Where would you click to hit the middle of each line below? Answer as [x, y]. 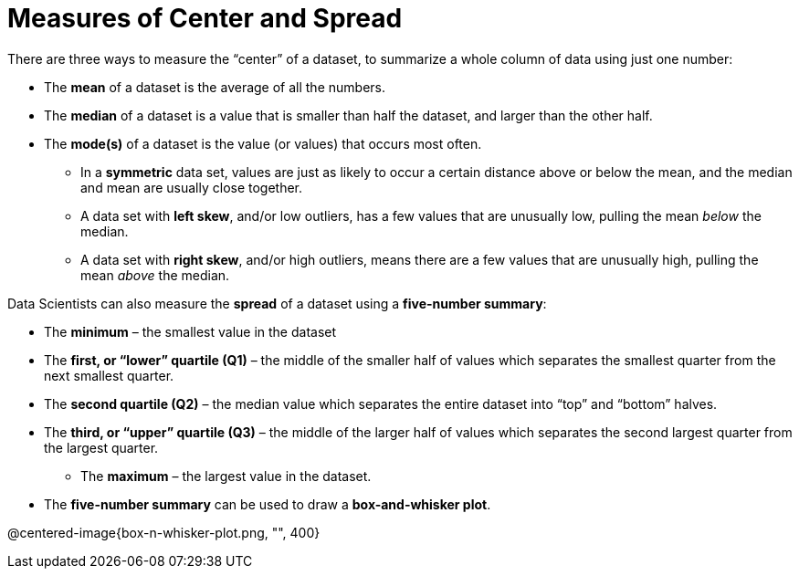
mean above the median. [155, 275]
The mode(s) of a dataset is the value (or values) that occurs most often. [263, 143]
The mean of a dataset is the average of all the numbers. [215, 87]
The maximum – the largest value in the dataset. [226, 476]
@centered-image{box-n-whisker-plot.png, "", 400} [164, 532]
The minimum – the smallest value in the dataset [190, 331]
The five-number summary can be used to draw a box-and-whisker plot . [268, 504]
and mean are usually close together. [192, 187]
